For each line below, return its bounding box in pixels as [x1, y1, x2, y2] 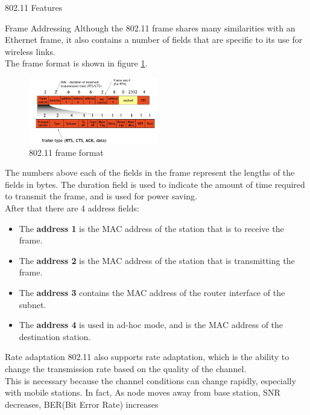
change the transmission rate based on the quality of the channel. [5, 362, 247, 375]
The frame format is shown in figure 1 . [5, 57, 148, 69]
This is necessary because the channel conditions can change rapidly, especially [5, 374, 296, 387]
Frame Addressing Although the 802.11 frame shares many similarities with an [5, 21, 296, 34]
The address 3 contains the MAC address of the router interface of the [19, 286, 285, 298]
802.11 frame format [29, 146, 104, 158]
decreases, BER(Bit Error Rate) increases [5, 397, 159, 410]
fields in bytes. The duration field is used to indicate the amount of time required [5, 178, 305, 190]
